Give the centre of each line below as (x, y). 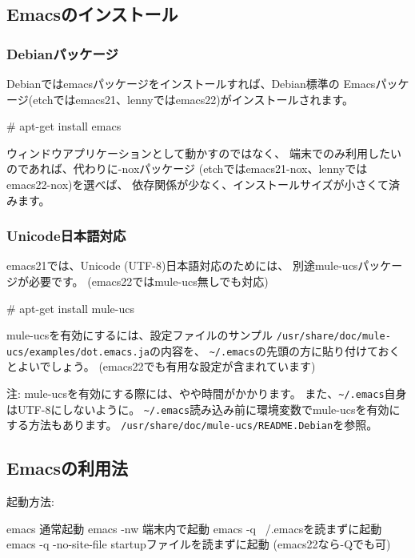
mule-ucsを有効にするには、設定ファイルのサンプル (140, 335)
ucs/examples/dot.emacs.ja (78, 352)
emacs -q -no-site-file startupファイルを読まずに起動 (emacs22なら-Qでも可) (199, 544)
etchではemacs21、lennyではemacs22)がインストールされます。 (194, 99)
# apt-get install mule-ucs (70, 308)
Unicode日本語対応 (66, 236)
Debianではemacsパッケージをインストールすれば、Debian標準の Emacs (191, 83)
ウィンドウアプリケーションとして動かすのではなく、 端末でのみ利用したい (204, 153)
